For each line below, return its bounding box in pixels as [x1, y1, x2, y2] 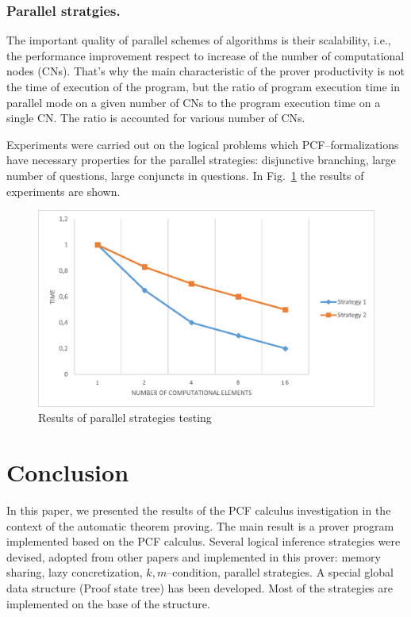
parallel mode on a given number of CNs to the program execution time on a [6, 94, 381, 110]
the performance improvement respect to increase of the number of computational [6, 47, 405, 63]
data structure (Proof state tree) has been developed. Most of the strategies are [6, 580, 393, 596]
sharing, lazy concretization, [6, 564, 143, 581]
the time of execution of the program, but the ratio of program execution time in [6, 79, 401, 94]
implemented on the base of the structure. [6, 595, 210, 611]
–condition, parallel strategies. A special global [167, 564, 394, 581]
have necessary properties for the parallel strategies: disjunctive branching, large [6, 151, 396, 168]
